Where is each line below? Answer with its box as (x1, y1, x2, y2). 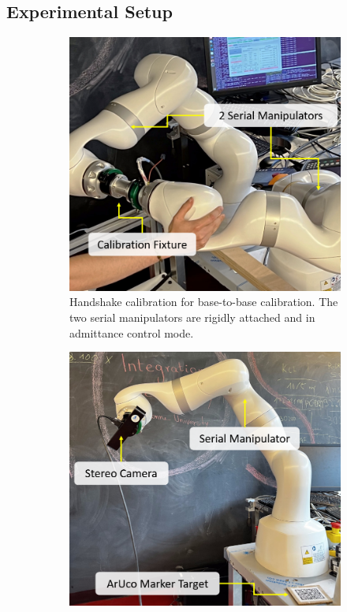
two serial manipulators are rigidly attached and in (69, 308, 315, 325)
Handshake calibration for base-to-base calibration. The (69, 293, 338, 310)
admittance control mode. (69, 324, 194, 341)
